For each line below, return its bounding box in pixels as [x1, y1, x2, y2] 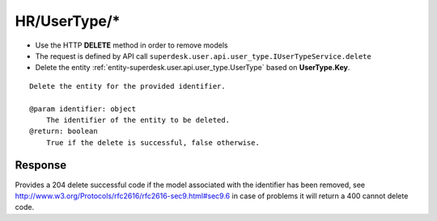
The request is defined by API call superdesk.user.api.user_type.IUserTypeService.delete [35, 51, 371, 60]
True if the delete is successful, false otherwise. [45, 138, 261, 147]
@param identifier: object [29, 104, 137, 113]
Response [15, 158, 67, 173]
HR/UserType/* [15, 12, 121, 30]
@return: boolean [29, 127, 98, 136]
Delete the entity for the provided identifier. [29, 81, 226, 90]
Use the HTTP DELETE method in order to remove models [35, 40, 228, 50]
